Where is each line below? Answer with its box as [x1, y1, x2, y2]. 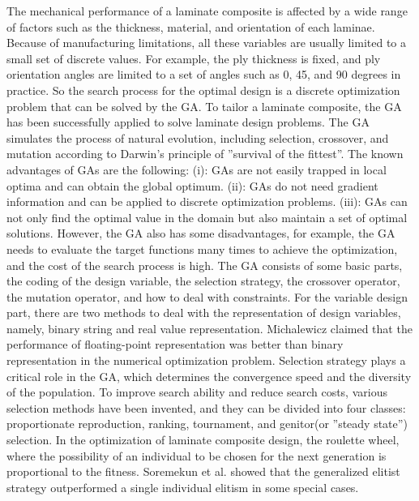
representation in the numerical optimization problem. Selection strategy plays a [6, 352, 406, 369]
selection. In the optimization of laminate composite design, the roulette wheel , [6, 431, 400, 448]
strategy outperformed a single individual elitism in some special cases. [6, 478, 359, 495]
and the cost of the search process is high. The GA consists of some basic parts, [6, 256, 403, 273]
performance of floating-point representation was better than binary [6, 336, 344, 353]
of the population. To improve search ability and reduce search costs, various [6, 383, 387, 400]
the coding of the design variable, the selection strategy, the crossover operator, [6, 272, 400, 289]
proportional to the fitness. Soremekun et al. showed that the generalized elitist [6, 463, 400, 480]
